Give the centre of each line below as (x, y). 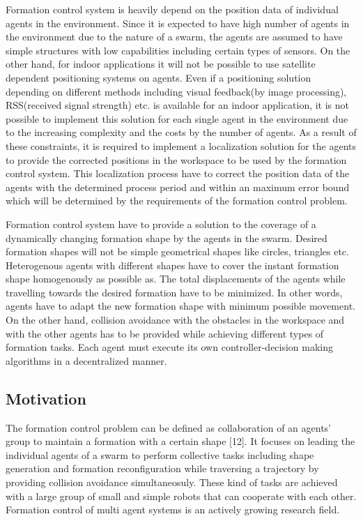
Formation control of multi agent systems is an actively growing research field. (173, 509)
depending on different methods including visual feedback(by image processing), (176, 91)
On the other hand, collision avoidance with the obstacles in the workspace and (175, 320)
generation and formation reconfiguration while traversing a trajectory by (162, 468)
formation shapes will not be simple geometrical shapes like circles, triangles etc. (177, 251)
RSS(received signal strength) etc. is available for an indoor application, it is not (178, 105)
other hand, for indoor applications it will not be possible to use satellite (161, 64)
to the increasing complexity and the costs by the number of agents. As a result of (181, 132)
